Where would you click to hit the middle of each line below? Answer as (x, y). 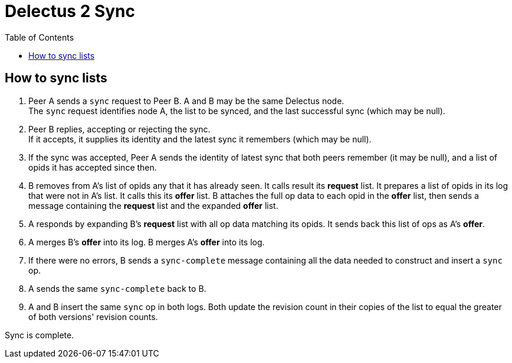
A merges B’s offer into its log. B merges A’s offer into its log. (147, 242)
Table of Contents (40, 37)
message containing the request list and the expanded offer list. (153, 205)
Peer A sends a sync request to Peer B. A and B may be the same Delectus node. (186, 101)
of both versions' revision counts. (93, 317)
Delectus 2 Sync (70, 11)
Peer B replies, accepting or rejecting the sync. (119, 129)
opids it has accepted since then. (93, 167)
